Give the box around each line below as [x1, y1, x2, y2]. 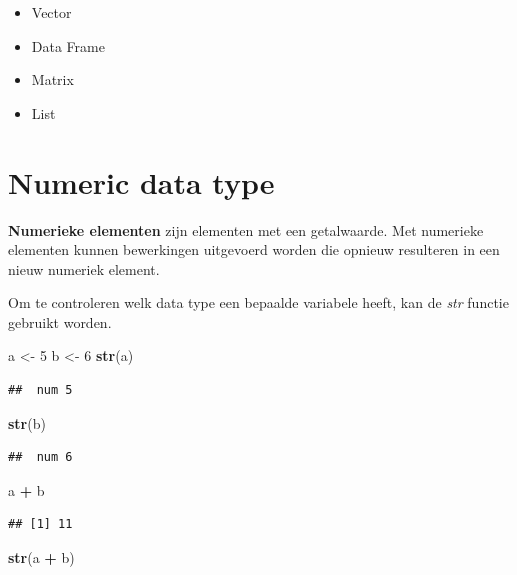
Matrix [31, 69, 74, 90]
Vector [31, 2, 72, 22]
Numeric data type [8, 161, 275, 202]
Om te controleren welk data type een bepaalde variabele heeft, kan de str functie [8, 292, 509, 313]
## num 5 [8, 383, 73, 398]
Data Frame [31, 35, 105, 56]
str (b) [8, 412, 46, 433]
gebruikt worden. [8, 311, 112, 332]
